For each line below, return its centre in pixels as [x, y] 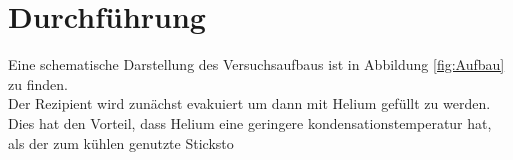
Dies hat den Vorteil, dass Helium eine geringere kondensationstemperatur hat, [250, 122]
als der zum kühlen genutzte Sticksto [121, 142]
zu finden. [38, 83]
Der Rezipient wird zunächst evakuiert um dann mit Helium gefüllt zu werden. [249, 103]
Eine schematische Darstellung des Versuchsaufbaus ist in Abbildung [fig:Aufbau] [256, 64]
